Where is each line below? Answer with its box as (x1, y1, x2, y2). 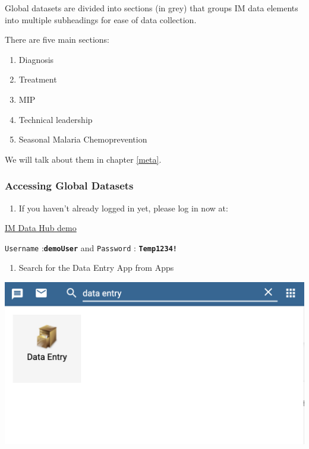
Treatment (18, 73, 57, 86)
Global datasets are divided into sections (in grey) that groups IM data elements (5, 2, 298, 14)
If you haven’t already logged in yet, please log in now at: (18, 201, 228, 214)
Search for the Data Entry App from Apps (18, 261, 174, 274)
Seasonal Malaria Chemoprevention (18, 133, 147, 146)
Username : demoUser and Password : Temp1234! (5, 241, 177, 254)
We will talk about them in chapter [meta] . (5, 153, 162, 165)
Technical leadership (18, 113, 93, 125)
